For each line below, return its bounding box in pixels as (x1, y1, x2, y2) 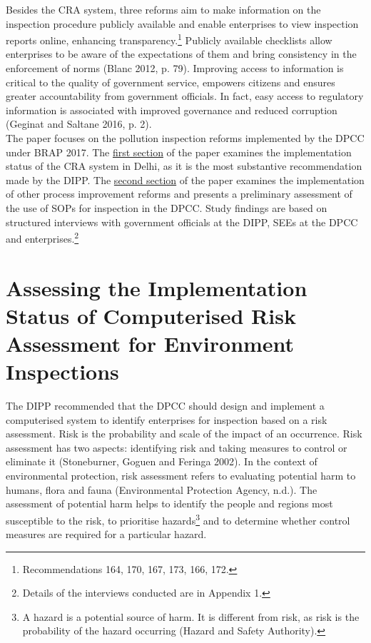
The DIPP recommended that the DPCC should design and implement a (6, 398, 325, 413)
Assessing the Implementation (6, 273, 308, 302)
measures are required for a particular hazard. (6, 527, 207, 542)
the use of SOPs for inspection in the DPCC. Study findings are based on (6, 200, 327, 215)
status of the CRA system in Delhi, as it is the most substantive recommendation (6, 158, 362, 173)
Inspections (6, 357, 119, 386)
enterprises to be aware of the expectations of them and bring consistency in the (6, 46, 357, 61)
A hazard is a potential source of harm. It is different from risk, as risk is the (22, 609, 360, 624)
